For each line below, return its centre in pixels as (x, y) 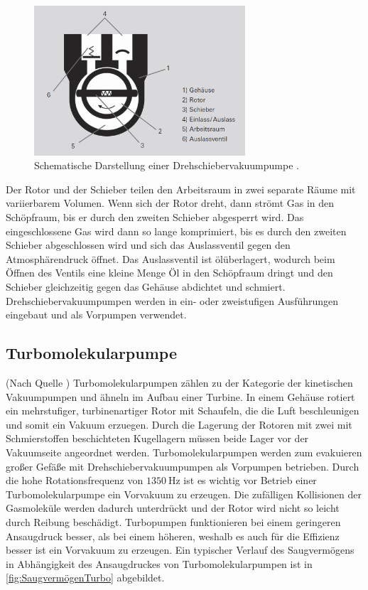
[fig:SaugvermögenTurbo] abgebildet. (85, 578)
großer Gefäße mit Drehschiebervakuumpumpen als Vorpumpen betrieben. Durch (183, 466)
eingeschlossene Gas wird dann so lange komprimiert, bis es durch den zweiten (176, 231)
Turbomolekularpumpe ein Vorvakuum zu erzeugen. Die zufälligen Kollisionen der (184, 494)
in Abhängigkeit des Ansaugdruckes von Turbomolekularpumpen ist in (159, 563)
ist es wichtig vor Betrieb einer (250, 480)
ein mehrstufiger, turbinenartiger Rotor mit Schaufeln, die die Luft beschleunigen (183, 411)
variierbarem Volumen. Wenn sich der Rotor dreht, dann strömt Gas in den (170, 203)
